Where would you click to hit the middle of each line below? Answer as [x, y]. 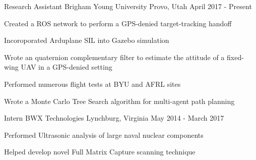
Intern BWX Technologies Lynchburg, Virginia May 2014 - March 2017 [114, 118]
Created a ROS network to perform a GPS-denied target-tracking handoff [118, 23]
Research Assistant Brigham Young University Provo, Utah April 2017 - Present [128, 6]
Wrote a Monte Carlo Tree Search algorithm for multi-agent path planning [119, 101]
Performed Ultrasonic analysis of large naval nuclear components [104, 135]
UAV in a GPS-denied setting [67, 67]
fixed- [235, 57]
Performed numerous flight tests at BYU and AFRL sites [92, 84]
